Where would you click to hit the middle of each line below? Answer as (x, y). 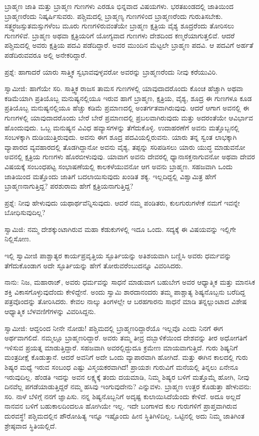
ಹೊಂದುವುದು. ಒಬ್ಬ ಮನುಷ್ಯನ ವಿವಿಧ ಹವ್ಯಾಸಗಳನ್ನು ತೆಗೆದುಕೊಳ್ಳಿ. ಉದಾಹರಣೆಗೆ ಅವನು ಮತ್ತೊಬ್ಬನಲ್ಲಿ (122, 127)
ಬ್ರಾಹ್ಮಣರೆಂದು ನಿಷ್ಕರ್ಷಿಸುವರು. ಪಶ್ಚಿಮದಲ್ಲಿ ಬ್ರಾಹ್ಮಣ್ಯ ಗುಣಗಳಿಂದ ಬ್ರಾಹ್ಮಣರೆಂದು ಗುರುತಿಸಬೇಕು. (114, 16)
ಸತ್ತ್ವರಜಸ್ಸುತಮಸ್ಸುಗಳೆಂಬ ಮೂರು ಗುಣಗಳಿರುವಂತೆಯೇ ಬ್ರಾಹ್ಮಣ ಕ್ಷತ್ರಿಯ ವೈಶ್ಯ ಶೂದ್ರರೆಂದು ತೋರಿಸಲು (120, 26)
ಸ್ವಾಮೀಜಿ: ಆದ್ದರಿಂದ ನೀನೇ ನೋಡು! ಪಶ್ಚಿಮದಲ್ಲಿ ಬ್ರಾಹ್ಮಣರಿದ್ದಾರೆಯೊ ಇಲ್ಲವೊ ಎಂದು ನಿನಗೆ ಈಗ (114, 328)
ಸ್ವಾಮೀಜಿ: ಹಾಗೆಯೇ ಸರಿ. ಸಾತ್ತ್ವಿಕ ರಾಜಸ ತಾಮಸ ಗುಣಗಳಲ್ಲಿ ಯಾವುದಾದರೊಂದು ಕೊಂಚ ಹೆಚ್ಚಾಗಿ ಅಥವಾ (124, 88)
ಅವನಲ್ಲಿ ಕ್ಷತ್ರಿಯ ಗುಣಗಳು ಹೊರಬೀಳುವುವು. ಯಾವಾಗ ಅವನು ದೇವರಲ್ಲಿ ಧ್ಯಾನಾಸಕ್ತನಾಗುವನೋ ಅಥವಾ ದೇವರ (130, 157)
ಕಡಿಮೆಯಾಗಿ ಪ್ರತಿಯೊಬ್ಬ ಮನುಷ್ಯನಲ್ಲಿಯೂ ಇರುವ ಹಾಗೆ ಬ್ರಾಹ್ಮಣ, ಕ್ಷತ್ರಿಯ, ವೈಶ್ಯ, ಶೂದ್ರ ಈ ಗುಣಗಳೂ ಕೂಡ (128, 98)
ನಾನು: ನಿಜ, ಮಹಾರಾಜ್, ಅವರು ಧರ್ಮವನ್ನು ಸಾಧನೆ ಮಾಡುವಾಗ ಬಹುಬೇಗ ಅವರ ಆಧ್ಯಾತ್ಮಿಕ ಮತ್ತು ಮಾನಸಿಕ (130, 282)
